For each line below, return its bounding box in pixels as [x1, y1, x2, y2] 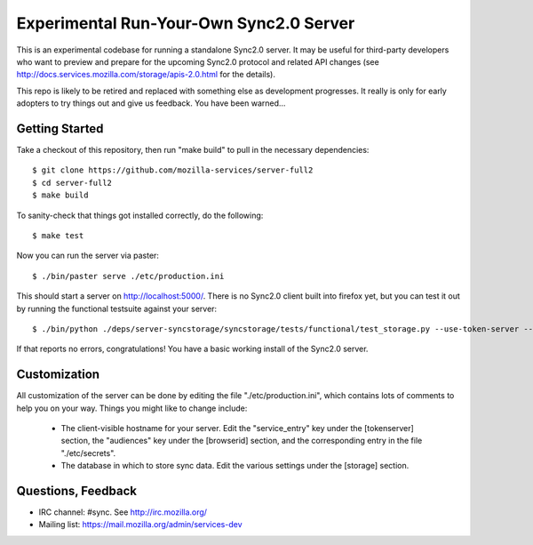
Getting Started [16, 121, 104, 136]
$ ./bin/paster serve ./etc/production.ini [32, 271, 225, 281]
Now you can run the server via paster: [16, 250, 160, 261]
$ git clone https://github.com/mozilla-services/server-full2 [32, 165, 314, 175]
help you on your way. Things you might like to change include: [16, 403, 248, 413]
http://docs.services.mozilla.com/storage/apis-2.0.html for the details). [16, 69, 275, 80]
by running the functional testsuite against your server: [16, 303, 218, 314]
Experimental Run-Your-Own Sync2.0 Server [16, 13, 355, 33]
